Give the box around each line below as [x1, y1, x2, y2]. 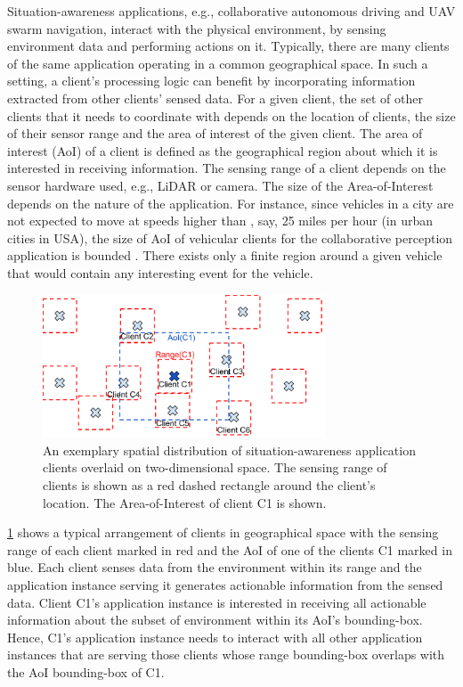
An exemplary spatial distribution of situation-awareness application [43, 440, 416, 459]
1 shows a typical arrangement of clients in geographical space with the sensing [7, 523, 439, 542]
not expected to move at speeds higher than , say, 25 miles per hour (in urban [7, 211, 434, 230]
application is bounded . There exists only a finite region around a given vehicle [7, 246, 443, 265]
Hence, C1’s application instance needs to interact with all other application [7, 627, 423, 646]
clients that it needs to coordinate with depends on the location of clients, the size [7, 106, 456, 125]
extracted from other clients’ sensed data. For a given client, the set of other [7, 88, 423, 107]
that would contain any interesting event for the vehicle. [7, 263, 313, 282]
